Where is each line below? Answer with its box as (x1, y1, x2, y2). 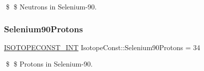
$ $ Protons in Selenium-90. (5, 59, 93, 69)
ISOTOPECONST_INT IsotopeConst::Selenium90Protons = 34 (4, 42, 201, 52)
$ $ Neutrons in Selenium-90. (5, 1, 97, 11)
